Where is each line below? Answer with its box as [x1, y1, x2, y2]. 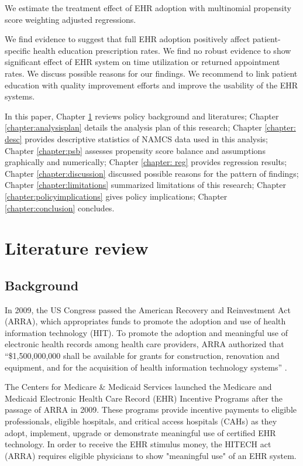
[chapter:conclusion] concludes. [5, 201, 115, 214]
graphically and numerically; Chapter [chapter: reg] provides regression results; [5, 156, 287, 168]
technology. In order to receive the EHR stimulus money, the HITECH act [5, 438, 271, 450]
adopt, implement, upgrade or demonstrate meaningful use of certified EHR [5, 426, 276, 438]
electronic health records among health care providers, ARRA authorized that [5, 338, 284, 350]
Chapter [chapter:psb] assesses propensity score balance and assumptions [5, 144, 266, 156]
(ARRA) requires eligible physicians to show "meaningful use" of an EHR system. [5, 449, 297, 461]
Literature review [5, 236, 149, 260]
